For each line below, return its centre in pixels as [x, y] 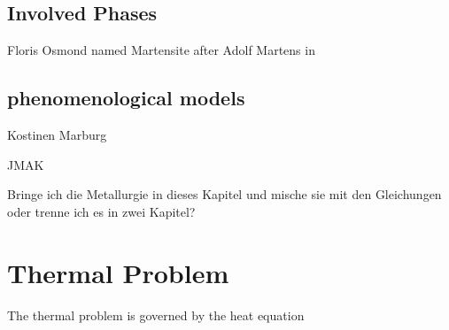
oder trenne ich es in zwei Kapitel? [101, 211]
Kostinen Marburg [57, 134]
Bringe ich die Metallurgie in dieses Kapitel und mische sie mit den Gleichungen [224, 194]
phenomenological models [126, 98]
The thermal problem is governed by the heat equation [156, 315]
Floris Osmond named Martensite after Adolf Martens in [161, 50]
